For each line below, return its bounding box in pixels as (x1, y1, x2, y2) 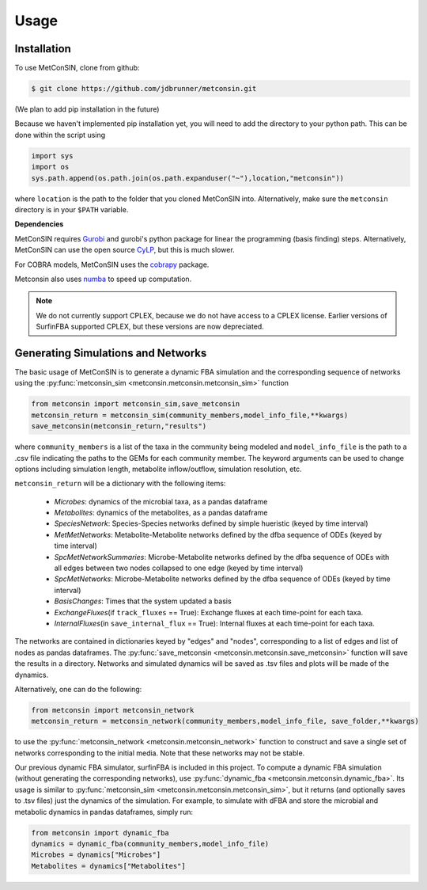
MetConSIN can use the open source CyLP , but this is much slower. (14, 245, 235, 255)
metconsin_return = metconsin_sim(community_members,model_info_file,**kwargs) (31, 410, 349, 420)
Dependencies (14, 219, 64, 229)
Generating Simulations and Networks (14, 346, 207, 359)
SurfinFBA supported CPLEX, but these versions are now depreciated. (36, 321, 264, 332)
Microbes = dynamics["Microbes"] (31, 850, 161, 859)
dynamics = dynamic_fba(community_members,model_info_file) (31, 839, 270, 849)
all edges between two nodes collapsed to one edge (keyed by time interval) (54, 563, 304, 573)
